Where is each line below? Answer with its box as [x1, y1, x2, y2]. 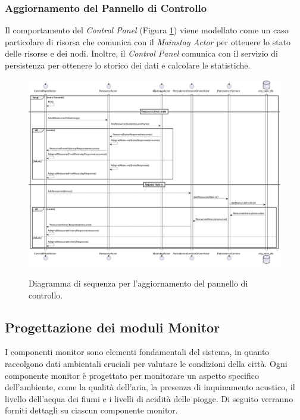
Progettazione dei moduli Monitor [5, 318, 220, 336]
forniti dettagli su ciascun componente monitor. [5, 404, 178, 416]
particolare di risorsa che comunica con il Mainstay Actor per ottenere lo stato [5, 35, 291, 48]
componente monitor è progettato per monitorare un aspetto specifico [5, 369, 259, 381]
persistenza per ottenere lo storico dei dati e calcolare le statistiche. [5, 59, 251, 71]
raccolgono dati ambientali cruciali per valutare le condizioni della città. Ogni [5, 357, 287, 370]
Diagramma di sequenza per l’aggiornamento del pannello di [29, 277, 248, 290]
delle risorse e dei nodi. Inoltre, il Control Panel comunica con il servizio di [5, 47, 278, 60]
